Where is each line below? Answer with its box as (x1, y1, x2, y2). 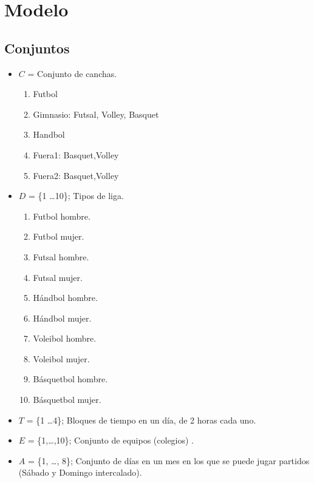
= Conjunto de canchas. (27, 67, 117, 79)
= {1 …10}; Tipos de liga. (29, 189, 124, 202)
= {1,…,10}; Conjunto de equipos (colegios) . (27, 434, 194, 447)
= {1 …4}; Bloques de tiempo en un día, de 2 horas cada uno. (26, 413, 256, 426)
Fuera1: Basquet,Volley (33, 148, 119, 161)
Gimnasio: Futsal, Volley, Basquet (33, 107, 159, 120)
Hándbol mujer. (33, 311, 92, 324)
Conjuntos (4, 38, 70, 57)
